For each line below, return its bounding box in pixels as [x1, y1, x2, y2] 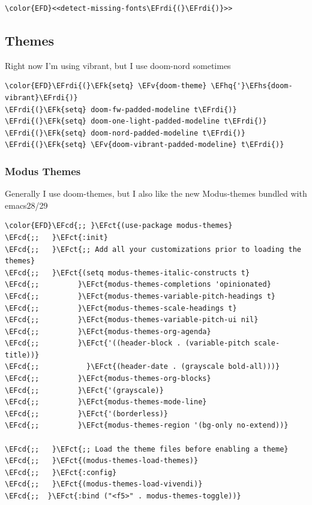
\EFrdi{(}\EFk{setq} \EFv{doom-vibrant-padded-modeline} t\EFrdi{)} [5, 140, 284, 149]
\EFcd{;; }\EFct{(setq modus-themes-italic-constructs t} [5, 268, 250, 277]
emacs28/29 [5, 199, 48, 211]
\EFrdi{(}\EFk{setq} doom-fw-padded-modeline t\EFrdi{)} [5, 105, 237, 114]
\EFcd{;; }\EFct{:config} [5, 468, 117, 477]
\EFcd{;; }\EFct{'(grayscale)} [5, 386, 164, 395]
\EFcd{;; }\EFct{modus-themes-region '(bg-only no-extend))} [5, 421, 289, 430]
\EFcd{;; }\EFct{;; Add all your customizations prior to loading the [5, 245, 301, 254]
